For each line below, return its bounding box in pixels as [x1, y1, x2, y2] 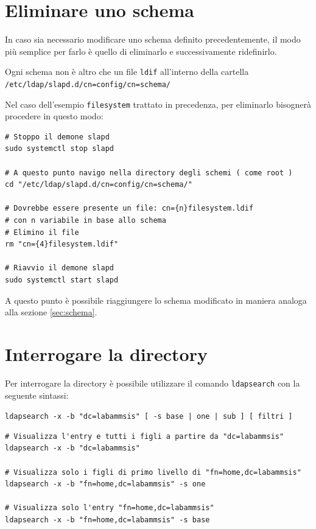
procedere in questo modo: [5, 110, 104, 122]
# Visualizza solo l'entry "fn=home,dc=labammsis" [5, 503, 214, 513]
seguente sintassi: [5, 388, 69, 401]
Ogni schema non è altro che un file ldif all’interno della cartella [5, 65, 249, 78]
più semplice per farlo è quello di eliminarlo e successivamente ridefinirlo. [5, 44, 277, 57]
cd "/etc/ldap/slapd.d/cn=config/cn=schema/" [5, 180, 192, 189]
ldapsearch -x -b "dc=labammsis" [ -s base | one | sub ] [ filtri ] [5, 412, 293, 421]
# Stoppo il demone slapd [5, 132, 110, 141]
